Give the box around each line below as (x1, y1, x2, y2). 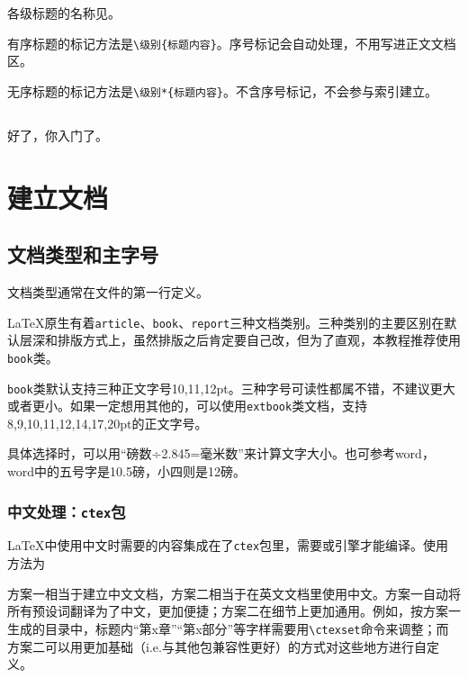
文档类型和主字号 (7, 240, 158, 268)
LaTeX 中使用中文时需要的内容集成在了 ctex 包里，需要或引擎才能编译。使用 (7, 536, 449, 555)
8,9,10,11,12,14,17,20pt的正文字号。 (7, 413, 208, 432)
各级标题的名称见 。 (7, 4, 121, 22)
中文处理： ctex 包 (7, 500, 126, 522)
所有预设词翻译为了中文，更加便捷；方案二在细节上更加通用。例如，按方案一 (7, 601, 461, 620)
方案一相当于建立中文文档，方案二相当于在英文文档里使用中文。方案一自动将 (7, 583, 461, 602)
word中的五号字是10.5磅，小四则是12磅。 (7, 462, 246, 481)
